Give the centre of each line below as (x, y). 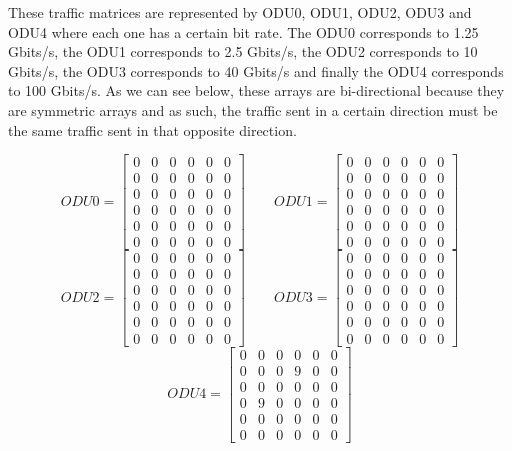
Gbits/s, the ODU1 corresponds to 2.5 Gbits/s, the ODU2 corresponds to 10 (243, 51)
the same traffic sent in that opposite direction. (152, 129)
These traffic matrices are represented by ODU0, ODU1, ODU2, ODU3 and (240, 12)
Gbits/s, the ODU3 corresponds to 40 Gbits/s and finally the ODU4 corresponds (256, 70)
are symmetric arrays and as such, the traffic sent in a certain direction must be (253, 109)
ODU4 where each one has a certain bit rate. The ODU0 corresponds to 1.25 (243, 31)
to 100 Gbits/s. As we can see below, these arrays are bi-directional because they (256, 90)
